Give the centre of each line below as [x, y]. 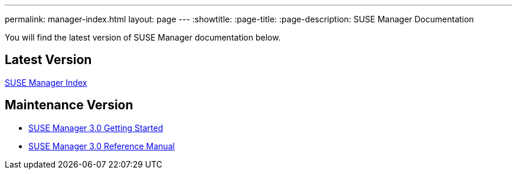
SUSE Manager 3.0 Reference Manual [102, 146]
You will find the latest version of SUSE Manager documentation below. [143, 37]
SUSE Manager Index [46, 82]
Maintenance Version [69, 105]
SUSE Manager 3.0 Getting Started [96, 128]
